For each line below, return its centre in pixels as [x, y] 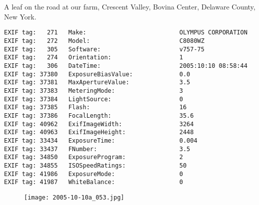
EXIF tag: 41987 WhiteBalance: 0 [93, 182]
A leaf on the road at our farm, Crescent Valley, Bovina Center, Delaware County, [130, 7]
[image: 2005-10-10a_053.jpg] [74, 197]
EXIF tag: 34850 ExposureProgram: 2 [93, 157]
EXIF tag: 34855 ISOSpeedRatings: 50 [95, 165]
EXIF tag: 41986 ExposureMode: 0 [93, 174]
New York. [20, 16]
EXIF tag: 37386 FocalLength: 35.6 [99, 115]
